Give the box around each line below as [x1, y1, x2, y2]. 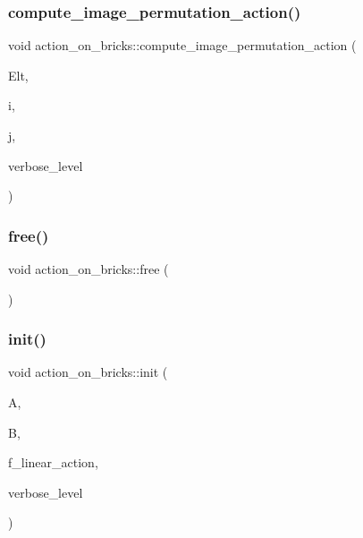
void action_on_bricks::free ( [8, 260, 169, 278]
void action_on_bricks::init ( [8, 363, 168, 381]
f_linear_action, [8, 453, 98, 472]
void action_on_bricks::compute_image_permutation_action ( [8, 36, 357, 55]
